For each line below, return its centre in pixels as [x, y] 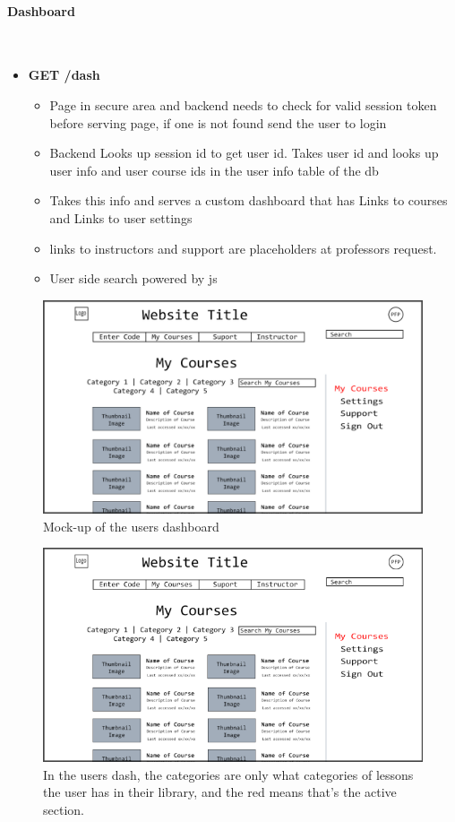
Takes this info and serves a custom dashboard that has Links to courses [249, 200]
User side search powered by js [133, 278]
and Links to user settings [121, 217]
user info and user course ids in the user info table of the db [214, 170]
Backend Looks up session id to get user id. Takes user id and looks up [244, 153]
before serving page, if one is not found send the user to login [218, 122]
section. [64, 809]
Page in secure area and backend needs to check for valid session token [243, 104]
